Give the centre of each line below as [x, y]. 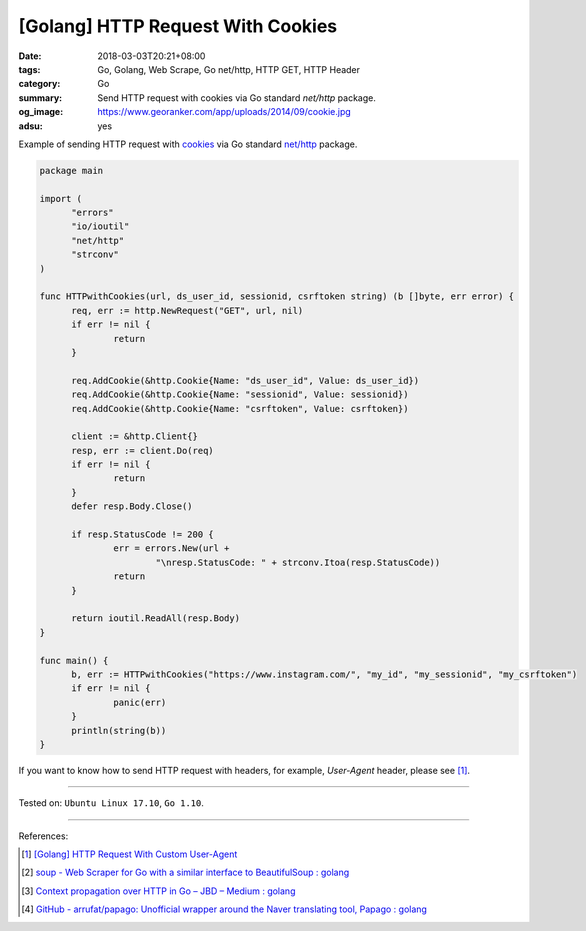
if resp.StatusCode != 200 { [142, 534]
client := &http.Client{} [135, 436]
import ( [61, 198]
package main [71, 170]
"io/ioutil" [100, 226]
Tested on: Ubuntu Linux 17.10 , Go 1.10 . [111, 803]
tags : [29, 69]
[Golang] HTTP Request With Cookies [178, 26]
